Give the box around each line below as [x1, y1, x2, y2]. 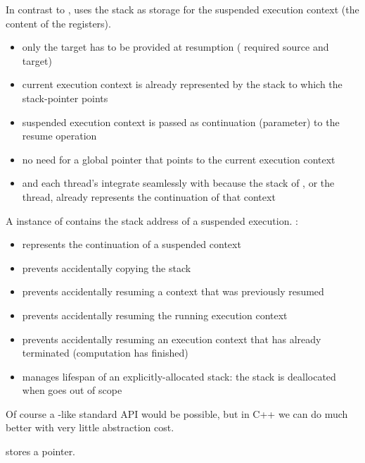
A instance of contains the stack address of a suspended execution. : [6, 213, 298, 228]
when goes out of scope [22, 383, 122, 397]
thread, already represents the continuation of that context [22, 189, 276, 204]
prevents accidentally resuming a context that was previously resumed [22, 284, 324, 299]
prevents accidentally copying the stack [22, 260, 191, 275]
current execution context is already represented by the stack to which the [22, 77, 342, 92]
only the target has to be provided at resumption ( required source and [22, 39, 329, 54]
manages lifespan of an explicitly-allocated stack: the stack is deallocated [22, 369, 336, 383]
